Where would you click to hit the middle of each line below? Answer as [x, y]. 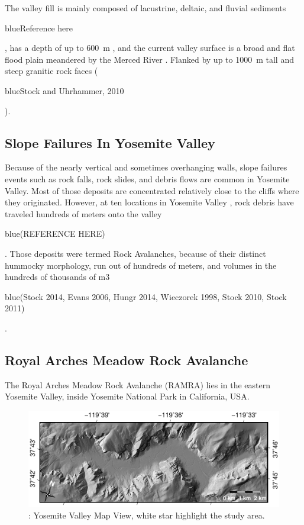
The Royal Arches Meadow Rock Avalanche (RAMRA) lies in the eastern [138, 384]
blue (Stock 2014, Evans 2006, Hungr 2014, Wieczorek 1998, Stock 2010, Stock [146, 296]
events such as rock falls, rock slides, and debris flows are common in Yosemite [147, 178]
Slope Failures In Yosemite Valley [110, 142]
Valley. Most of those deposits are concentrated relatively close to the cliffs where [152, 190]
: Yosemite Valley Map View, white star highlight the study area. [147, 515]
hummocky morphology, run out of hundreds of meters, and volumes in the [141, 265]
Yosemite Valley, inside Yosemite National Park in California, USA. [127, 396]
